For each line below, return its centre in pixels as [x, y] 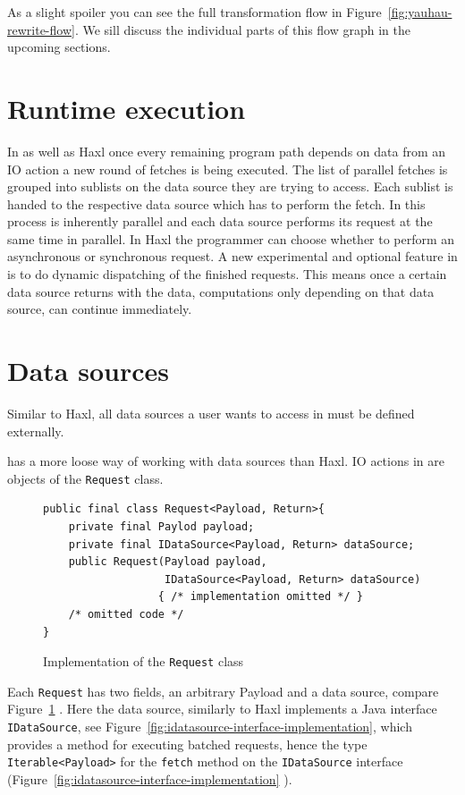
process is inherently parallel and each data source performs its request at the [220, 221]
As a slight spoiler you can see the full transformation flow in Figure [194, 12]
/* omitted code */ [126, 614]
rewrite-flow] [41, 29]
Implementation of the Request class [144, 661]
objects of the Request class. [85, 478]
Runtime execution [127, 108]
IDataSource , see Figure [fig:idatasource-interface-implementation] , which [210, 727]
